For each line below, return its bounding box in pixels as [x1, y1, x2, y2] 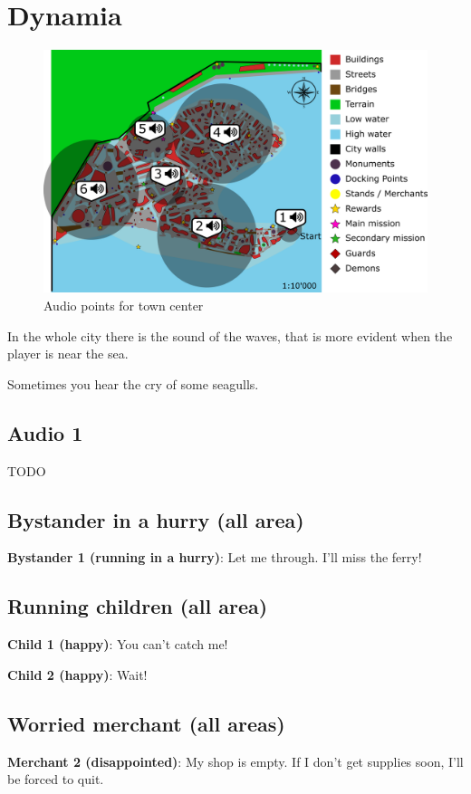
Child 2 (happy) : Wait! [7, 665, 148, 684]
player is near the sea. [7, 344, 129, 363]
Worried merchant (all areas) [7, 709, 285, 737]
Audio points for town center [43, 296, 204, 315]
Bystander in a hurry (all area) [7, 505, 304, 533]
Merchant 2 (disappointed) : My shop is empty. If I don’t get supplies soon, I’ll [7, 751, 464, 770]
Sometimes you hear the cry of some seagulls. [7, 374, 259, 393]
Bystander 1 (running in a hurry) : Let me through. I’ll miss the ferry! [7, 548, 422, 567]
